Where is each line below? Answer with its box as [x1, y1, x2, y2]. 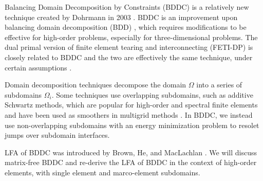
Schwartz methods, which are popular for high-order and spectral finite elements [5, 99, 258, 110]
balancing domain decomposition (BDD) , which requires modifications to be [5, 22, 247, 32]
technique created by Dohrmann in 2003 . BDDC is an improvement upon [5, 11, 238, 22]
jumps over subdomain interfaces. [5, 130, 110, 140]
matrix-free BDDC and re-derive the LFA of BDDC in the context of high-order [5, 157, 257, 168]
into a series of [196, 79, 242, 90]
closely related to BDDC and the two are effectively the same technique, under [5, 51, 253, 62]
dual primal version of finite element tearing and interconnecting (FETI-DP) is [5, 42, 253, 52]
